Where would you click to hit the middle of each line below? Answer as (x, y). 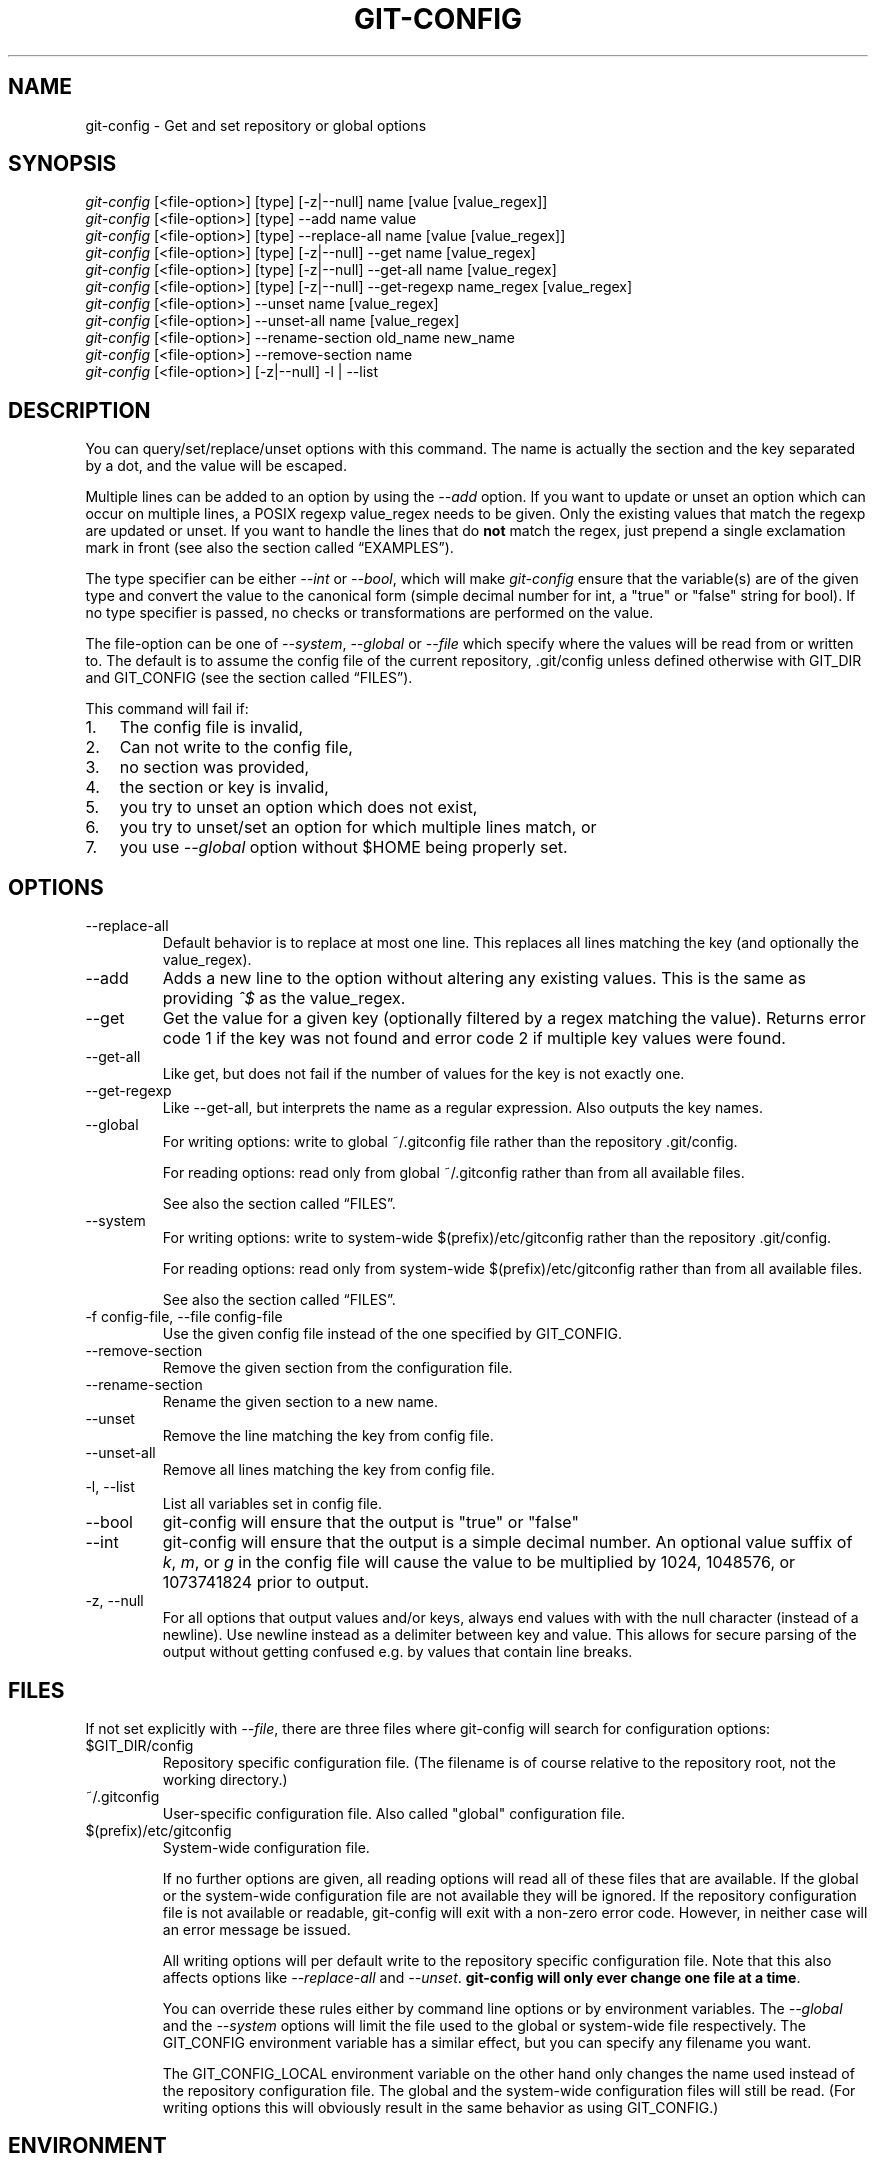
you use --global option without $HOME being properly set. (343, 847)
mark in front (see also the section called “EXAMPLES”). (269, 548)
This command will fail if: (167, 709)
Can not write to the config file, (236, 747)
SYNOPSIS (62, 164)
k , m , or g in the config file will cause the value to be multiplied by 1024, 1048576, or (479, 1562)
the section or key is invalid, (224, 787)
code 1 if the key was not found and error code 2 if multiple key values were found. (474, 1038)
